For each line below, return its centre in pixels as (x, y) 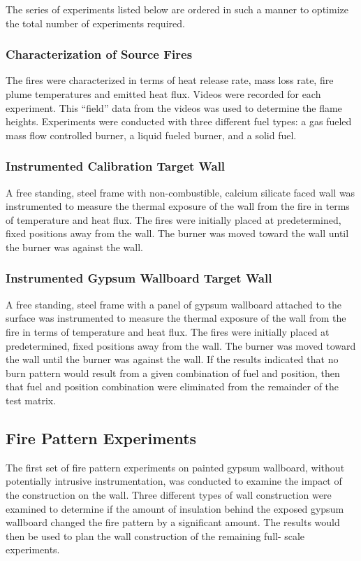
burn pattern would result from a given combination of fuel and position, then (173, 372)
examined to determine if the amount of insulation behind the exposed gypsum (175, 508)
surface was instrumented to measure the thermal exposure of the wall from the (176, 318)
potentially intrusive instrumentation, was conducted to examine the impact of (174, 481)
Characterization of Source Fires (99, 54)
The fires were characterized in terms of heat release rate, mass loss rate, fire (170, 80)
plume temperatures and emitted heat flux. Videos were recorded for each (163, 94)
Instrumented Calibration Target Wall (116, 166)
